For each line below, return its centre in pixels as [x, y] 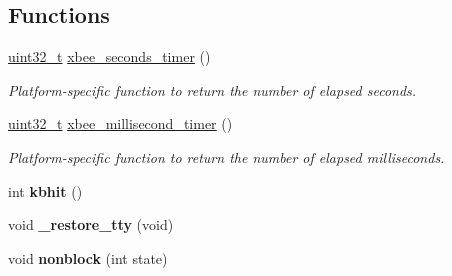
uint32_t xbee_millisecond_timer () [120, 123]
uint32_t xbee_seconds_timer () [109, 56]
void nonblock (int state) [88, 257]
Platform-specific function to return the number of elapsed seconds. [212, 89]
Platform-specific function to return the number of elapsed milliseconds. [226, 156]
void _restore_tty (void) [91, 224]
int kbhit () [45, 190]
